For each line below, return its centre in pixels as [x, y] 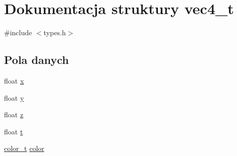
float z [14, 114]
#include [18, 32]
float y [14, 97]
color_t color [24, 148]
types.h [55, 32]
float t [14, 131]
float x [14, 80]
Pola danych [37, 60]
